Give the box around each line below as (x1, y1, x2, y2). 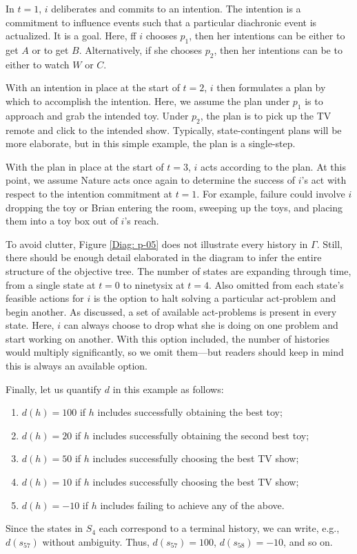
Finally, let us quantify (6, 381, 102, 396)
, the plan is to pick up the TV (200, 108, 331, 122)
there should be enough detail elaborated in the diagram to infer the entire (6, 250, 322, 265)
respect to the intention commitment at (6, 186, 172, 200)
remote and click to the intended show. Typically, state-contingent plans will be (6, 122, 342, 137)
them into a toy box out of (6, 213, 118, 228)
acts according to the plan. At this (201, 159, 346, 173)
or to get (32, 42, 69, 57)
